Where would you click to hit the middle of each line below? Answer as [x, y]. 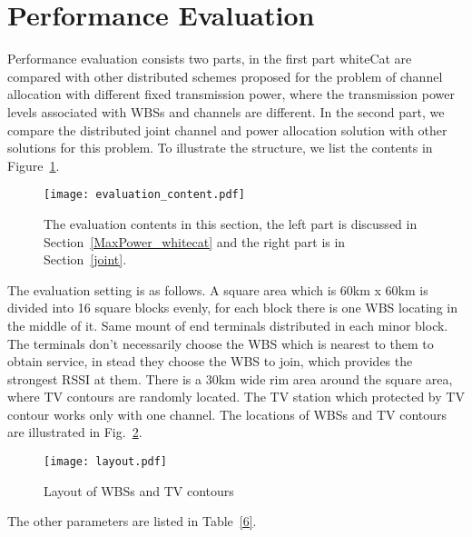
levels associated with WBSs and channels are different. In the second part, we [226, 111]
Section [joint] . [85, 259]
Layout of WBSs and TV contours [139, 490]
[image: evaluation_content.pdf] [144, 195]
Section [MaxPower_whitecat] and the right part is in [195, 241]
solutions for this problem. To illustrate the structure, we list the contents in [220, 148]
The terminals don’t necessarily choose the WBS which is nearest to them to [221, 343]
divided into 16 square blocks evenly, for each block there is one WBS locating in [232, 308]
